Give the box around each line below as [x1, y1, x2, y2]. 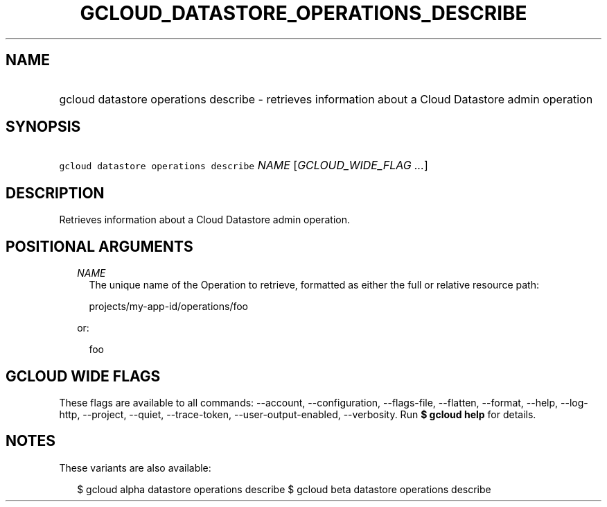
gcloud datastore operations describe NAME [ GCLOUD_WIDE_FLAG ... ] [59, 158, 428, 173]
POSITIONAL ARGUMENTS [6, 237, 193, 255]
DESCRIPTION [6, 184, 105, 202]
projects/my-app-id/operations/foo [89, 300, 248, 313]
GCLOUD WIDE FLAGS [6, 367, 161, 385]
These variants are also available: [59, 461, 211, 474]
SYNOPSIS [6, 118, 81, 136]
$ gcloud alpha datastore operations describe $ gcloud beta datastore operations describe [77, 483, 491, 495]
